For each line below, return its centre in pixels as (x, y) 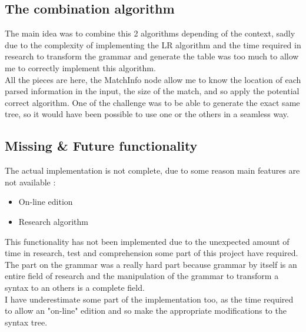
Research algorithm (53, 221)
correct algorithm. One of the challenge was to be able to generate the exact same (152, 102)
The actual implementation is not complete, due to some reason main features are (152, 170)
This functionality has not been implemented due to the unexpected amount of (147, 241)
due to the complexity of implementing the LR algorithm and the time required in (153, 44)
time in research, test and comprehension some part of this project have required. (152, 253)
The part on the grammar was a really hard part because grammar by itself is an (151, 264)
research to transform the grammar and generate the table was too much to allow (152, 56)
